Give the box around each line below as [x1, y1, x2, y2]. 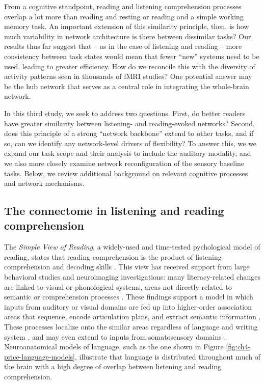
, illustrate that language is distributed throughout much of [74, 351, 260, 362]
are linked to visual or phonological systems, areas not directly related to [4, 281, 232, 292]
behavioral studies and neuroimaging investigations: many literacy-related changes [4, 271, 261, 282]
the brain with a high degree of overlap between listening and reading [4, 361, 222, 372]
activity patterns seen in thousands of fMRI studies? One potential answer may [4, 71, 252, 81]
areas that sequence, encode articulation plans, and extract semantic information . [4, 311, 261, 322]
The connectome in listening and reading [4, 203, 224, 218]
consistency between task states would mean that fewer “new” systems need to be [4, 50, 259, 61]
